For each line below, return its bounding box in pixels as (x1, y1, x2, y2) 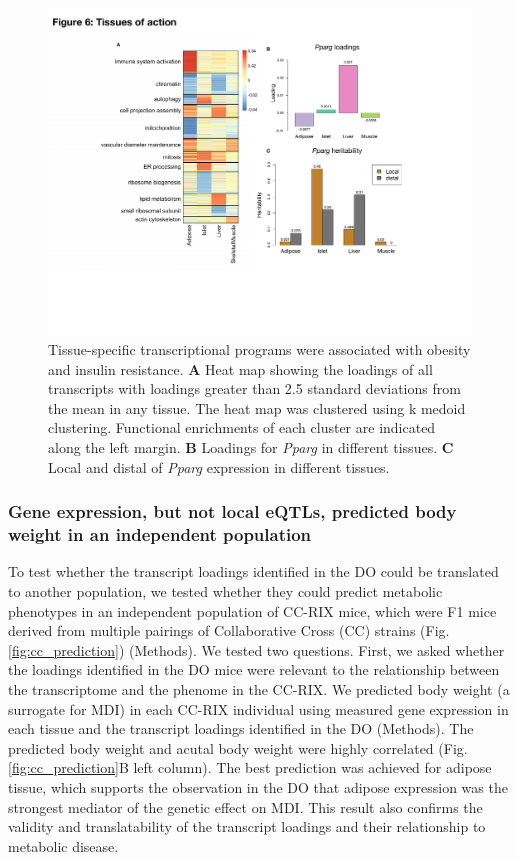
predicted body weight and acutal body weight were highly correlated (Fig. (8, 737, 468, 758)
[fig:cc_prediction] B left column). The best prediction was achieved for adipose (8, 757, 492, 778)
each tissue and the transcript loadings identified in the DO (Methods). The (8, 718, 474, 739)
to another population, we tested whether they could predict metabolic (8, 581, 443, 601)
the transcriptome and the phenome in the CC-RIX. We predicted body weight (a (8, 678, 510, 699)
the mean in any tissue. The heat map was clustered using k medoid (48, 397, 466, 418)
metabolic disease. (8, 835, 119, 856)
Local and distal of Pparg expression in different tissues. (48, 456, 390, 477)
